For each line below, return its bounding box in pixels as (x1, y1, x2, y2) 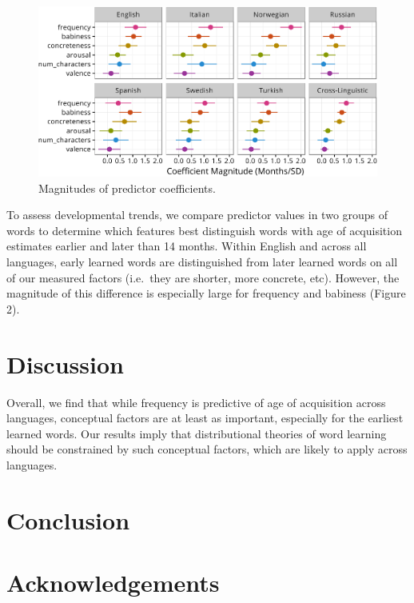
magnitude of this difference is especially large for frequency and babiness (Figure (6, 285, 406, 301)
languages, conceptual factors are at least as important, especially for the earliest (6, 409, 404, 426)
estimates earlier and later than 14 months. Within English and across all (6, 238, 367, 254)
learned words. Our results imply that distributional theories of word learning (6, 425, 387, 441)
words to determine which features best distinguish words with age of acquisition (6, 222, 402, 238)
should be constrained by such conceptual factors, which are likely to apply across (6, 441, 408, 457)
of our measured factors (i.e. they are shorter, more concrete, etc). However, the (6, 269, 400, 286)
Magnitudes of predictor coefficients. (38, 179, 216, 196)
